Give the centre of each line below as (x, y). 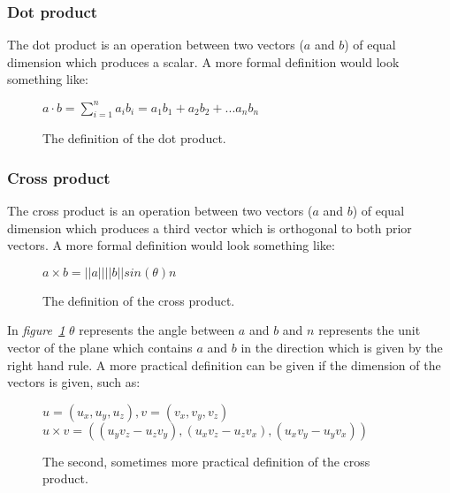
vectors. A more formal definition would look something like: (171, 245)
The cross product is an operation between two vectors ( (160, 211)
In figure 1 (36, 330)
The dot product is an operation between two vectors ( (156, 45)
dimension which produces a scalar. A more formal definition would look (203, 61)
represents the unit (370, 330)
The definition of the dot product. (134, 138)
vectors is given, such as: (74, 382)
